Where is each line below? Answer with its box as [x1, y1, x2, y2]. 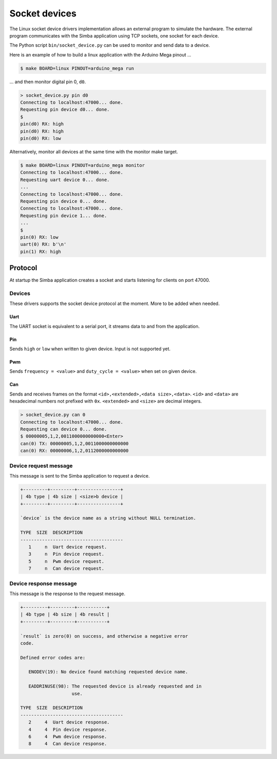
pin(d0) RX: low [20, 136, 62, 141]
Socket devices [9, 8, 77, 19]
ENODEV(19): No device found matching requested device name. [28, 669, 188, 675]
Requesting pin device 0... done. [20, 198, 107, 204]
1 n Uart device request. [28, 544, 107, 550]
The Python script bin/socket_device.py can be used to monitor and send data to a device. [9, 42, 210, 48]
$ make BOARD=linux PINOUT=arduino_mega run [20, 65, 134, 71]
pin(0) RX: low [20, 234, 58, 240]
